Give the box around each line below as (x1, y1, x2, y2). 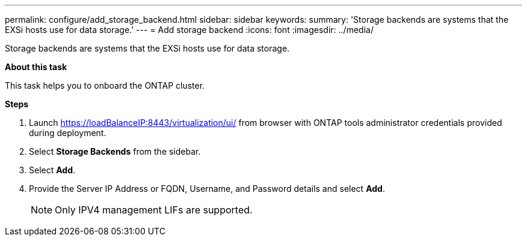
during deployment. (29, 128, 106, 138)
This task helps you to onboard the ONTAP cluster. (5, 80, 205, 91)
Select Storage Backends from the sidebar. (29, 146, 201, 156)
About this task (5, 62, 67, 72)
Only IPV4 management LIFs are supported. (55, 204, 253, 216)
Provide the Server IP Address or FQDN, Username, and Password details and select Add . (29, 183, 385, 194)
